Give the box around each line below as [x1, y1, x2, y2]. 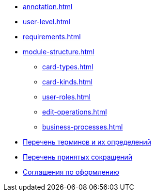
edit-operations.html [42, 108, 107, 116]
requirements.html [23, 32, 81, 41]
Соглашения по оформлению [23, 168, 120, 176]
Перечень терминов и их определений [23, 138, 151, 146]
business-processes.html [42, 123, 123, 131]
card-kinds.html [42, 78, 93, 86]
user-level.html [23, 17, 70, 26]
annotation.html [23, 2, 73, 11]
